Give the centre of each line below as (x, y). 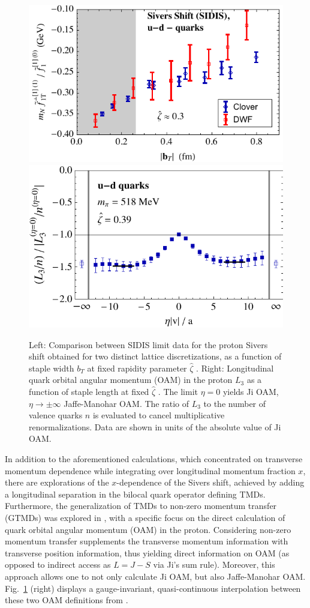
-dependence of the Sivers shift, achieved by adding (210, 482)
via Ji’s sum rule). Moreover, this (214, 564)
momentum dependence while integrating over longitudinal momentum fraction (150, 470)
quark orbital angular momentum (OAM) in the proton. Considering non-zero (148, 529)
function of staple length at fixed (89, 391)
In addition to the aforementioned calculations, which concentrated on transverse (154, 458)
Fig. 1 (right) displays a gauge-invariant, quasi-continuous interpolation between (153, 588)
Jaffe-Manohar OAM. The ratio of (126, 403)
